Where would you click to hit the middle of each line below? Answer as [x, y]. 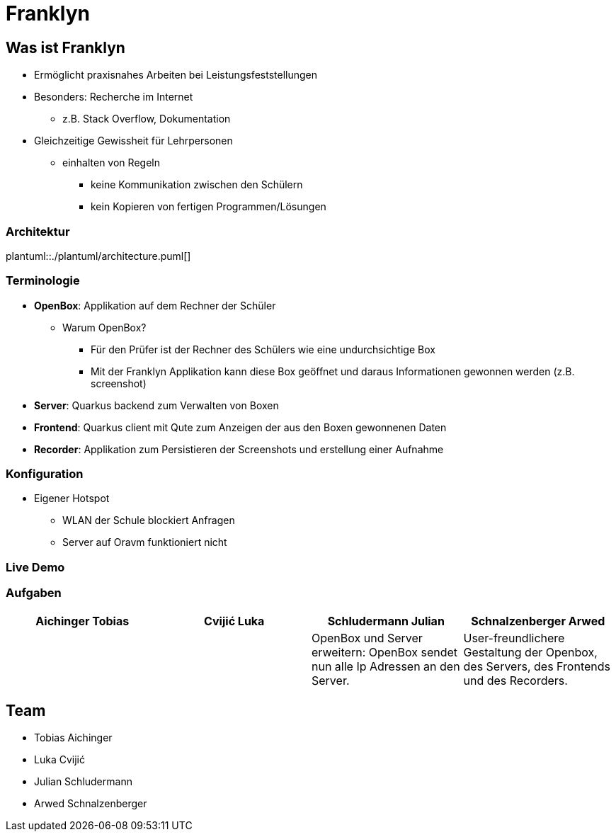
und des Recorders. [515, 680]
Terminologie [43, 281]
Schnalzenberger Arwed [538, 621]
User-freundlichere [514, 638]
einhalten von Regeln [111, 163]
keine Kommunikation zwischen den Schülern [197, 185]
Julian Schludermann [83, 782]
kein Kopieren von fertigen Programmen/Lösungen [209, 207]
